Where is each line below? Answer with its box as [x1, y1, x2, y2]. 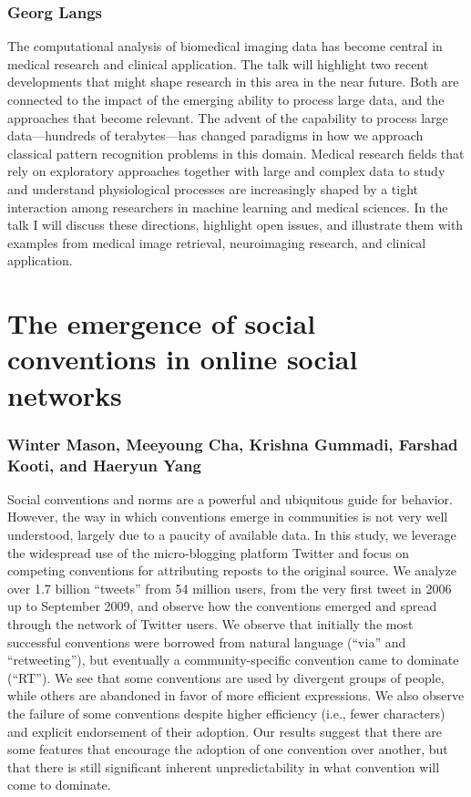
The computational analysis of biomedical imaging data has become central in [7, 36, 443, 56]
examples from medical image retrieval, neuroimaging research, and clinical [7, 233, 426, 252]
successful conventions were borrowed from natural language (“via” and [7, 632, 406, 651]
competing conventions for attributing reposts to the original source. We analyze [7, 561, 456, 580]
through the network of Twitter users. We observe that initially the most [7, 614, 414, 633]
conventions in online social [7, 340, 358, 378]
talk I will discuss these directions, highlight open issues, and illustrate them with [7, 215, 464, 234]
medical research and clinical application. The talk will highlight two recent [7, 54, 429, 73]
